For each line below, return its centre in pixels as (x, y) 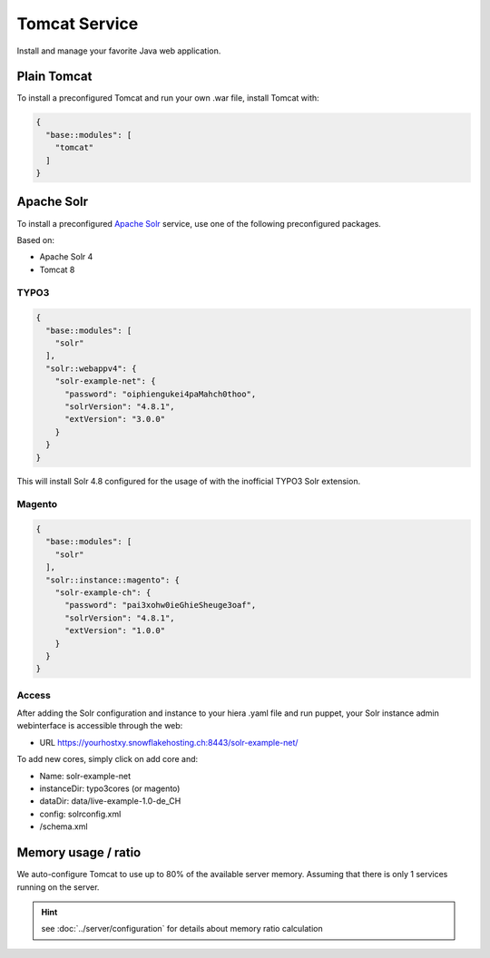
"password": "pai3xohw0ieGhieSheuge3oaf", (161, 605)
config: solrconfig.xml (80, 814)
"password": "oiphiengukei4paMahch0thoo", (161, 394)
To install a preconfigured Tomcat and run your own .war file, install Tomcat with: (168, 98)
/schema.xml (64, 826)
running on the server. (58, 887)
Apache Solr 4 (66, 257)
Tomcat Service (78, 24)
